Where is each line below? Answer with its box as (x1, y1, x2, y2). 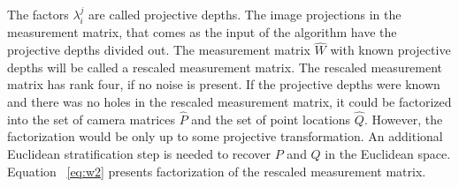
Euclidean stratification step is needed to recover (7, 145, 272, 163)
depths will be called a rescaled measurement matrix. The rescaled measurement (7, 57, 443, 76)
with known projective (330, 41, 451, 59)
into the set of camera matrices (7, 109, 175, 128)
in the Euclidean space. (325, 145, 451, 163)
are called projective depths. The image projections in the (88, 5, 402, 23)
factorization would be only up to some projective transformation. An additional (7, 127, 443, 146)
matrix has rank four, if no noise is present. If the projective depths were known (7, 75, 440, 93)
